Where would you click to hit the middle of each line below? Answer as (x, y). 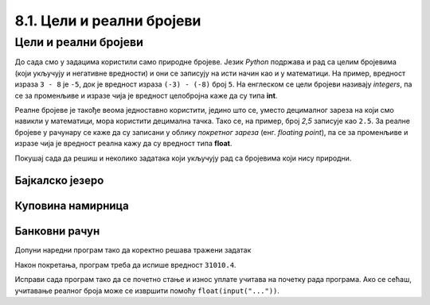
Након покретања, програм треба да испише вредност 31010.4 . (125, 264)
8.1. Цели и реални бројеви (108, 21)
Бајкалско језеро (59, 181)
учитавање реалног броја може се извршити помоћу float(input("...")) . (147, 291)
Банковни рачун (57, 232)
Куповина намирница (72, 206)
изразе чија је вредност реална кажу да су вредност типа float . (123, 144)
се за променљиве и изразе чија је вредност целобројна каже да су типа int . (146, 95)
